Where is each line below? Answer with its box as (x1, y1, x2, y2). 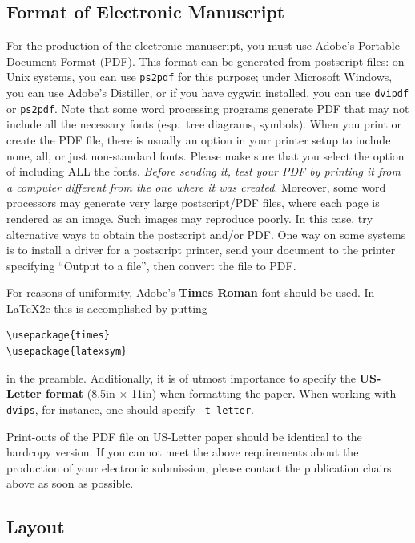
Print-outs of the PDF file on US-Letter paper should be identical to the (6, 428, 362, 444)
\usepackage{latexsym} (6, 346, 127, 358)
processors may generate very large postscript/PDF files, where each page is (6, 194, 380, 211)
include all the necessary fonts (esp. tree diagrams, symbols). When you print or (6, 115, 402, 132)
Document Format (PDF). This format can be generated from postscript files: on (6, 52, 405, 69)
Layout (6, 514, 65, 539)
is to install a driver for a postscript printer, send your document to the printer (6, 241, 396, 258)
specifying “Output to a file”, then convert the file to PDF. (6, 257, 296, 274)
